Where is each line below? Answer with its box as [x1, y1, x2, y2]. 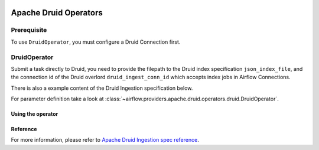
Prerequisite [11, 26, 47, 34]
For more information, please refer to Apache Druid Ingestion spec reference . [11, 136, 199, 144]
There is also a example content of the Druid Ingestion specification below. [11, 84, 193, 92]
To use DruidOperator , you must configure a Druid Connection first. [11, 38, 181, 45]
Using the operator [11, 110, 58, 118]
